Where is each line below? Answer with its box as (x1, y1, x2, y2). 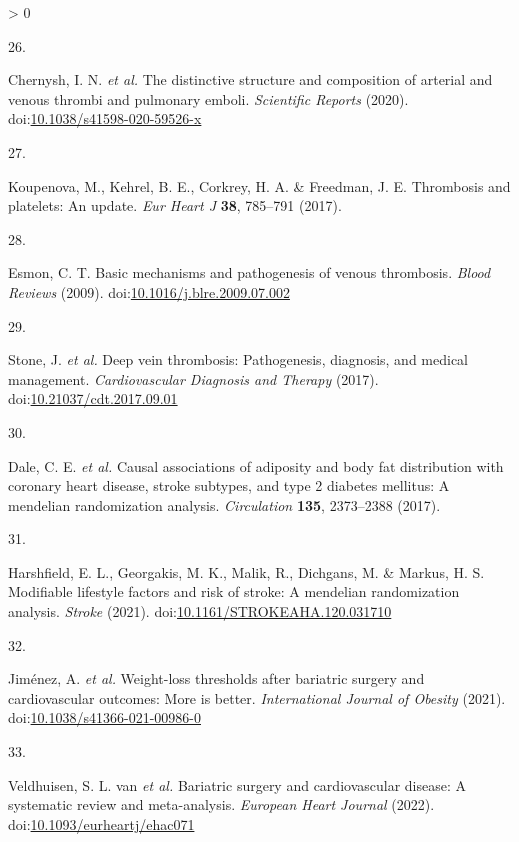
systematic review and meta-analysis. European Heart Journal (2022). (8, 794, 435, 815)
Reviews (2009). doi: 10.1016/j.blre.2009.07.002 (8, 281, 290, 302)
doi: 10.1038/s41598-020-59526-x (8, 108, 202, 129)
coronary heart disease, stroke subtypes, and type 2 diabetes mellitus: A (8, 475, 450, 496)
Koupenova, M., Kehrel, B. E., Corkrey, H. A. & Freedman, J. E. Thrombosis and (8, 175, 511, 196)
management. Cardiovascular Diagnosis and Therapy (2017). (8, 368, 379, 389)
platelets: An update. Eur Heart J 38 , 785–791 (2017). (8, 195, 342, 216)
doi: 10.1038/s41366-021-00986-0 (8, 707, 201, 728)
